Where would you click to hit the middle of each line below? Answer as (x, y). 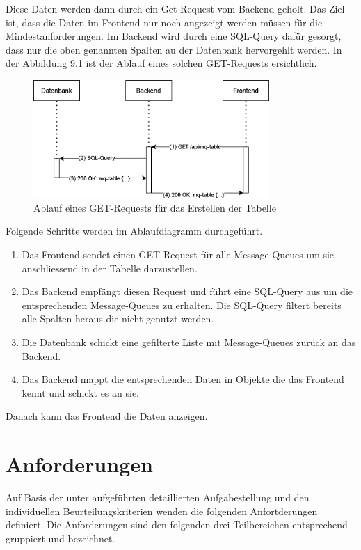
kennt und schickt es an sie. (81, 392)
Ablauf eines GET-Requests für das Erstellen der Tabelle (155, 207)
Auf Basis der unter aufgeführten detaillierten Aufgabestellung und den (158, 497)
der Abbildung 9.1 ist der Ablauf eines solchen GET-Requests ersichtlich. (161, 63)
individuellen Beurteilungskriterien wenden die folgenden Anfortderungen (162, 511)
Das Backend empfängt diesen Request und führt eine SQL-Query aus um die (187, 291)
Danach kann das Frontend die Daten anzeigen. (107, 416)
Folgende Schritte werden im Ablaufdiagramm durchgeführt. (134, 231)
